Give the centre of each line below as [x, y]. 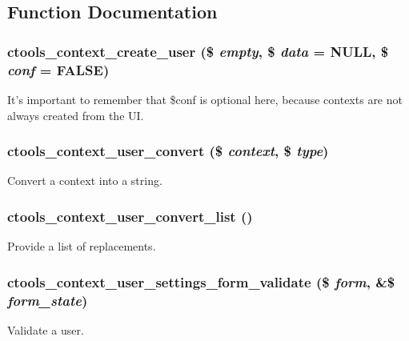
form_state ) [48, 300]
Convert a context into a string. [85, 181]
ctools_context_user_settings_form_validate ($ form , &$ [201, 281]
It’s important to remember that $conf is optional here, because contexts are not [205, 99]
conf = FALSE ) [58, 69]
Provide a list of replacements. [82, 246]
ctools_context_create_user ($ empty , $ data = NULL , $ [198, 51]
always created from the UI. [76, 115]
